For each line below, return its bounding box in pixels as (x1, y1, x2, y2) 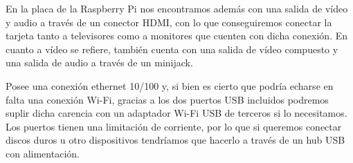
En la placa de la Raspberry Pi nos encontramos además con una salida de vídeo (6, 1, 348, 15)
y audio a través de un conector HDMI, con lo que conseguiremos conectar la (6, 15, 332, 29)
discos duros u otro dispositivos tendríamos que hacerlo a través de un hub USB (6, 133, 345, 147)
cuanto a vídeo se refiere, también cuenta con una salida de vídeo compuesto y (6, 41, 338, 56)
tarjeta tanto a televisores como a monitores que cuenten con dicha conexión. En (6, 28, 348, 43)
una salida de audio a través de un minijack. (6, 55, 193, 70)
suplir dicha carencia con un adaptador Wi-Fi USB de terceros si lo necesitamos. (6, 106, 347, 120)
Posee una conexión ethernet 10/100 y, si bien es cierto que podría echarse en (6, 78, 334, 93)
